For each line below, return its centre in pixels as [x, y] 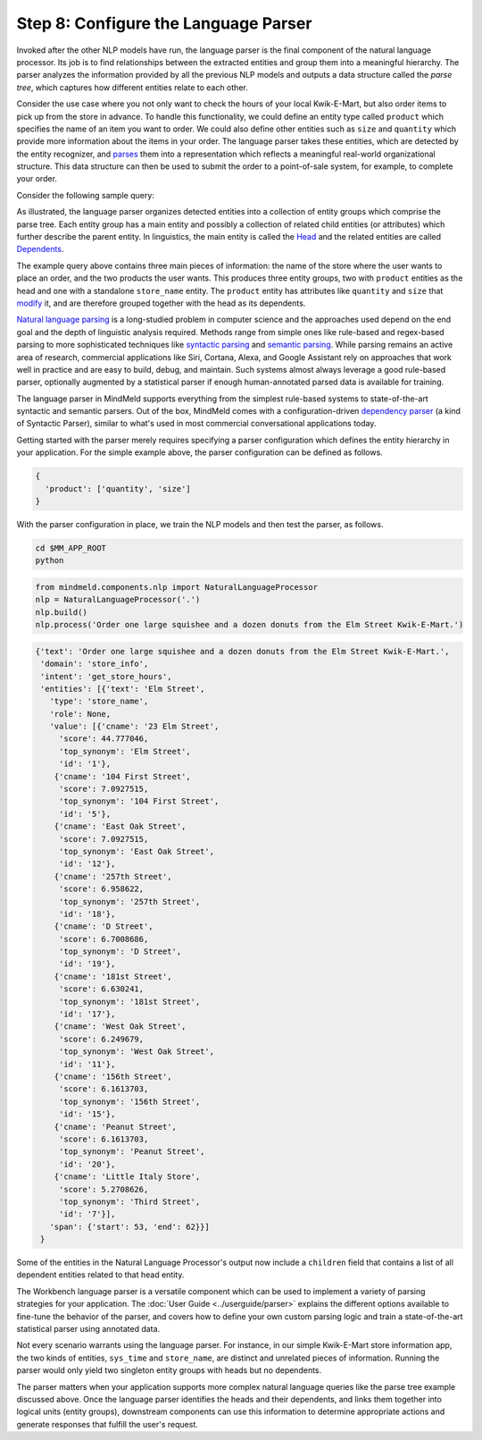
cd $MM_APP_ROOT [71, 548]
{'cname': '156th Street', [113, 1077]
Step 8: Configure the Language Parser [164, 23]
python [50, 560]
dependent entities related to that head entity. [100, 1275]
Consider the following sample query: [86, 195]
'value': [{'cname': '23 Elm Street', [134, 727]
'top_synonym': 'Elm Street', [125, 751]
